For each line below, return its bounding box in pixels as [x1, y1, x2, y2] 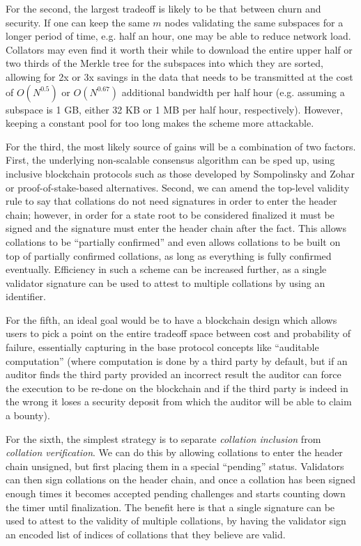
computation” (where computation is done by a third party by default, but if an [6, 353, 348, 368]
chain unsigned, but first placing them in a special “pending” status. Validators [6, 458, 344, 473]
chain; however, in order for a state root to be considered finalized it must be [6, 207, 335, 221]
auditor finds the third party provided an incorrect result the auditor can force [6, 367, 341, 382]
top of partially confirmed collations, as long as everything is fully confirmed [6, 248, 332, 263]
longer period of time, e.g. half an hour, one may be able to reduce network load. [6, 29, 351, 43]
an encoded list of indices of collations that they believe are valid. [6, 526, 286, 541]
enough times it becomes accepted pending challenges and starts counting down [6, 486, 346, 500]
